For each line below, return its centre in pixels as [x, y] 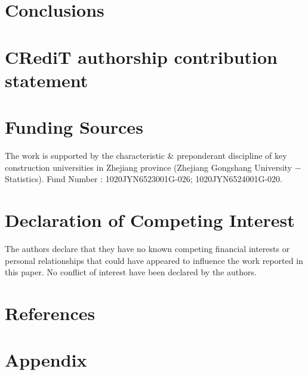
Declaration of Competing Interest [150, 220]
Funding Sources [74, 127]
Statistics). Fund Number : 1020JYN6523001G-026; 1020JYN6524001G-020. [144, 179]
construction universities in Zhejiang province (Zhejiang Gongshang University [148, 167]
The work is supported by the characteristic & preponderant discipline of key [146, 156]
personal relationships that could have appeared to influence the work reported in [154, 260]
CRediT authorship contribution [141, 56]
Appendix [46, 360]
